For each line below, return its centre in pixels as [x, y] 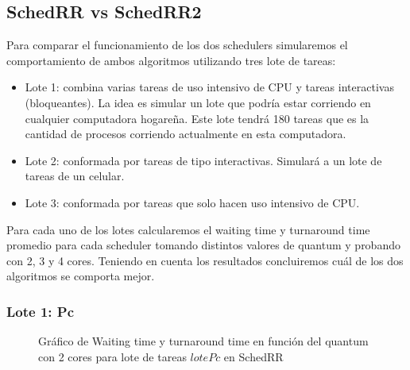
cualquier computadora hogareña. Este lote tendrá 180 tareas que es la [197, 118]
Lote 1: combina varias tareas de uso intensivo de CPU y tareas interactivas [209, 87]
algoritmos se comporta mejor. [81, 276]
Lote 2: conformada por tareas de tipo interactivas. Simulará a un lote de [203, 160]
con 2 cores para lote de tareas [112, 356]
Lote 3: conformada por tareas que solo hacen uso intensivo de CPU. [192, 202]
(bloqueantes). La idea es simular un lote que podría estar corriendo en [198, 102]
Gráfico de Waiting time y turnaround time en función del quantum [203, 341]
